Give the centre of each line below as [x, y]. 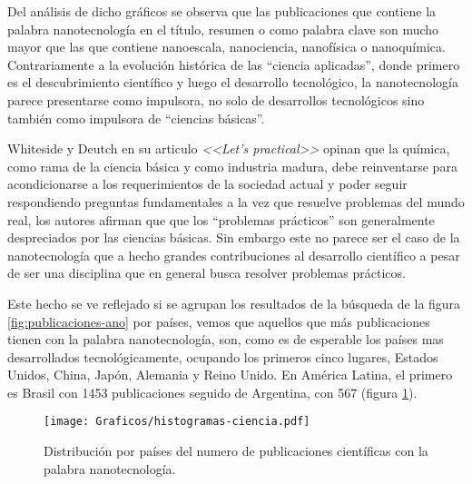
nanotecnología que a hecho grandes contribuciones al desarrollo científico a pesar [234, 255]
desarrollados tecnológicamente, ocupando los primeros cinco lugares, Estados [223, 356]
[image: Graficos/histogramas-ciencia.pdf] [177, 422]
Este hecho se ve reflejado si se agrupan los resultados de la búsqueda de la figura [234, 303]
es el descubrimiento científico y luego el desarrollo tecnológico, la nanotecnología [233, 82]
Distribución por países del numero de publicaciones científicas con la [236, 451]
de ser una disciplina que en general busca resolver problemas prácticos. [206, 273]
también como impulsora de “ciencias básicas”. [136, 118]
